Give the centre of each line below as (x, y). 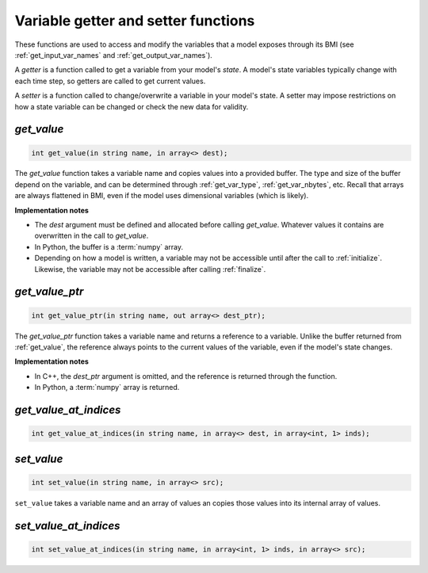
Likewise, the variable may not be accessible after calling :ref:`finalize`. (150, 269)
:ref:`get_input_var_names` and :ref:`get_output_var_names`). (114, 55)
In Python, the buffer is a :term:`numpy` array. (109, 246)
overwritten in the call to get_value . (92, 236)
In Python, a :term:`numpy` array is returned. (107, 388)
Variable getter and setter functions (135, 21)
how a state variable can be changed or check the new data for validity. (132, 106)
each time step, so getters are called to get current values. (110, 81)
